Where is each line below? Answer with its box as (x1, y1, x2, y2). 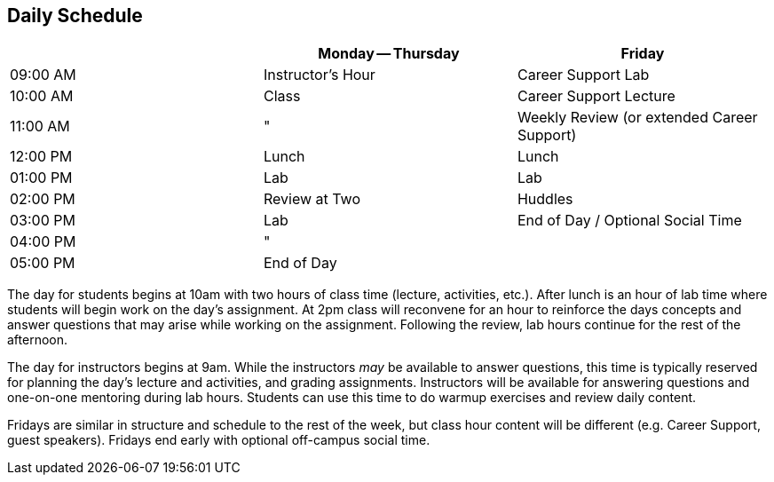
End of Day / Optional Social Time (517, 211, 742, 230)
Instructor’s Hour (263, 66, 375, 84)
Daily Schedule (7, 4, 143, 27)
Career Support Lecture (517, 87, 675, 106)
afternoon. (7, 332, 68, 348)
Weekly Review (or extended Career (517, 108, 758, 127)
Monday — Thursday (318, 44, 460, 63)
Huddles (517, 190, 573, 209)
